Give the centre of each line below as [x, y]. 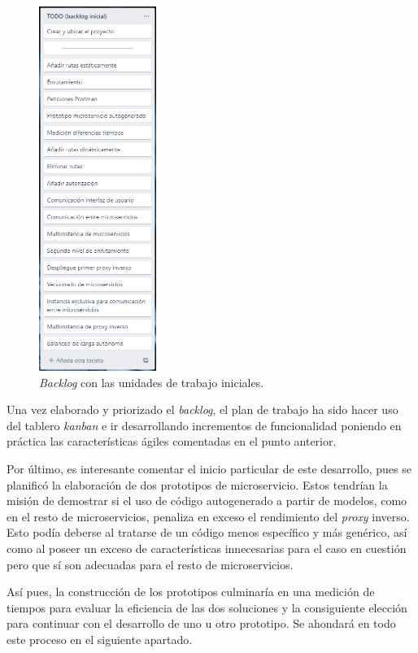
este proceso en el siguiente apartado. [100, 639]
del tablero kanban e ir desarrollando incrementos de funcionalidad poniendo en [204, 425]
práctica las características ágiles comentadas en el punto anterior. [172, 441]
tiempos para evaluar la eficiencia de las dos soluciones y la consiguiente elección [207, 607]
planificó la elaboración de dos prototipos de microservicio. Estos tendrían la [197, 484]
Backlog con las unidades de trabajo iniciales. [152, 382]
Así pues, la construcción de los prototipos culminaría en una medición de [191, 592]
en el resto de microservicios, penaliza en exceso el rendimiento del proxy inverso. [208, 516]
